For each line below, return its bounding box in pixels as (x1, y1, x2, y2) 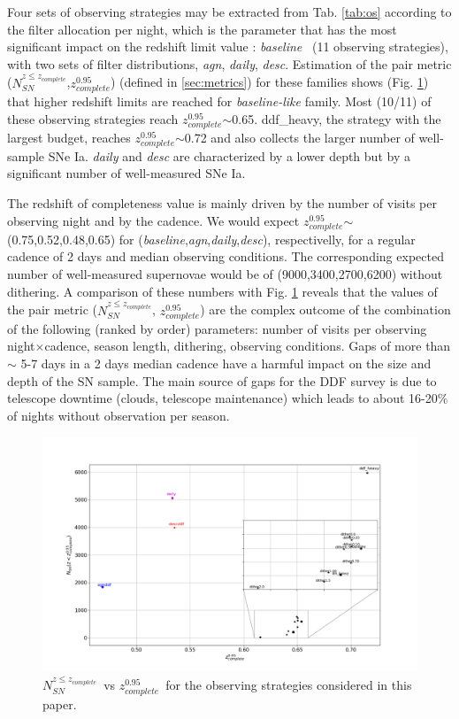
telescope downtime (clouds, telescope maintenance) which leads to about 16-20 (7, 389, 438, 407)
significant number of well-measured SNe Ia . (7, 164, 246, 182)
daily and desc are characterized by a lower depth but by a (92, 146, 410, 165)
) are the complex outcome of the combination (200, 300, 451, 319)
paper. (42, 694, 77, 713)
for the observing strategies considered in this (165, 676, 412, 694)
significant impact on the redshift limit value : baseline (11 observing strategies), (7, 37, 448, 56)
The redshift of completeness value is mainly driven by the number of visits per (7, 194, 437, 213)
